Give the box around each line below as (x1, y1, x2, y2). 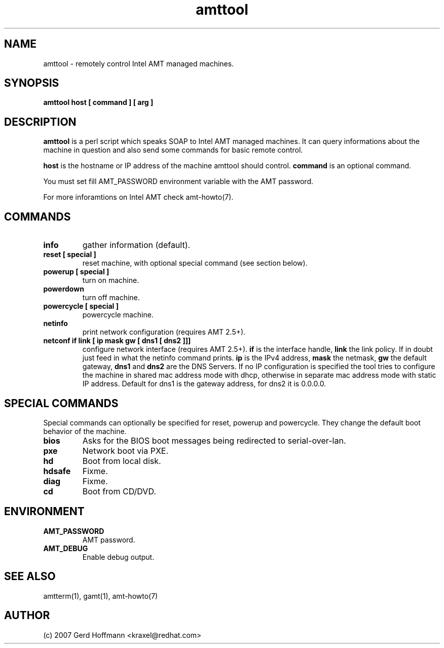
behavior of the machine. (43, 426, 127, 436)
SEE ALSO (4, 570, 56, 583)
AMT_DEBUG (43, 544, 88, 553)
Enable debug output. (82, 552, 155, 561)
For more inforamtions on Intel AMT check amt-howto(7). (43, 193, 234, 202)
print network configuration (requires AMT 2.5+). (82, 328, 246, 337)
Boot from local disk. (82, 455, 161, 466)
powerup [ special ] (43, 267, 109, 276)
